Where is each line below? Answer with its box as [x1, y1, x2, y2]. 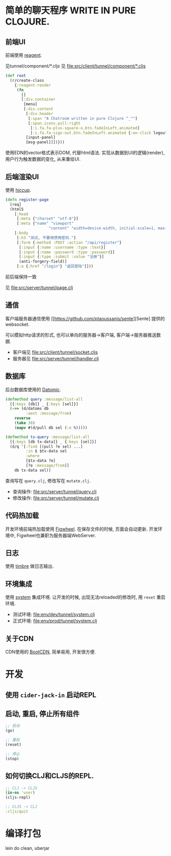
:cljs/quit [5, 809, 28, 814]
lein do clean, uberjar [5, 845, 50, 851]
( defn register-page [5, 197, 49, 202]
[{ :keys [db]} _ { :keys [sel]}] [10, 401, 79, 407]
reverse [14, 415, 31, 421]
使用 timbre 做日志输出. [5, 563, 54, 569]
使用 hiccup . [5, 187, 32, 193]
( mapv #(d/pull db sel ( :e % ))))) [14, 425, 88, 430]
